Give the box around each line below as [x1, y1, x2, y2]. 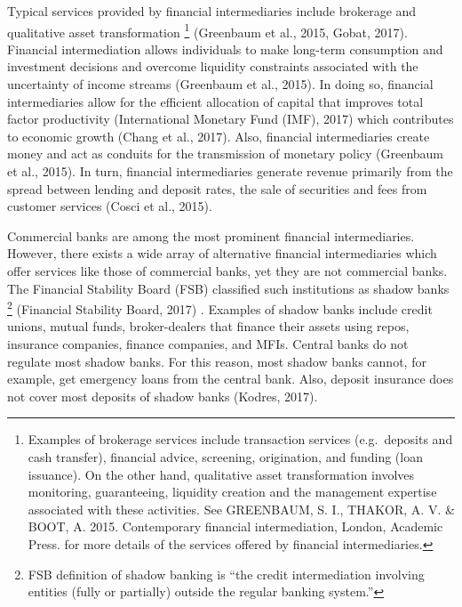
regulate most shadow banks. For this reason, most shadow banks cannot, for [7, 352, 426, 370]
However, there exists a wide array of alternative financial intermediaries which [7, 244, 437, 263]
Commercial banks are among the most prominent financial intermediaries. [7, 226, 415, 245]
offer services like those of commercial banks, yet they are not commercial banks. [7, 261, 448, 279]
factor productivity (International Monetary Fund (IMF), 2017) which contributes [7, 109, 454, 128]
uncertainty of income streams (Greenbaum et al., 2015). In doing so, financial [7, 75, 434, 93]
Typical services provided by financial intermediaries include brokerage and [7, 2, 417, 20]
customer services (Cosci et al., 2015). [7, 197, 212, 215]
